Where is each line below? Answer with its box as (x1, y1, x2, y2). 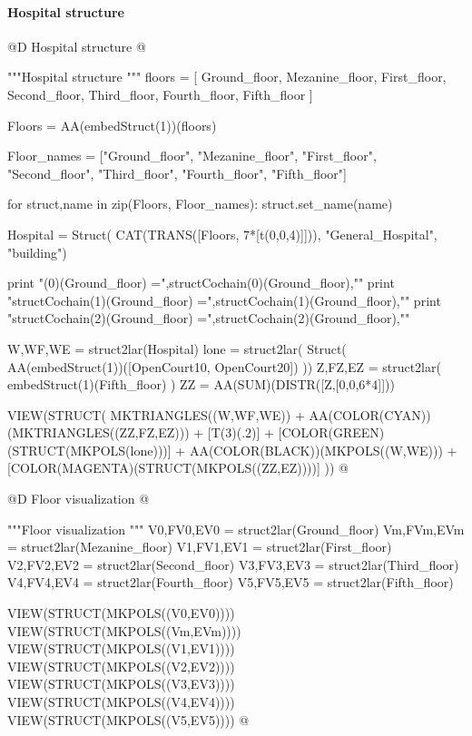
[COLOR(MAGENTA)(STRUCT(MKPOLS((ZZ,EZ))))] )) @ (7, 458, 349, 477)
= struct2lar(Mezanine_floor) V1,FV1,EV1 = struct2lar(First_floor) (7, 537, 392, 556)
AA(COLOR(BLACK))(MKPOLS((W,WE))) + (189, 440, 457, 459)
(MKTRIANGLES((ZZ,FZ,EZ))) (7, 423, 190, 442)
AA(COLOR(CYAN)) (309, 405, 431, 424)
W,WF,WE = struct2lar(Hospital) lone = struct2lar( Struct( (7, 339, 347, 358)
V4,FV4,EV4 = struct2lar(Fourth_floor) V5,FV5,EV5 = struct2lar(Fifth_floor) (7, 573, 454, 592)
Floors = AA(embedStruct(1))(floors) (7, 115, 217, 134)
